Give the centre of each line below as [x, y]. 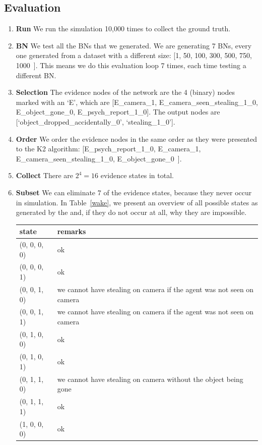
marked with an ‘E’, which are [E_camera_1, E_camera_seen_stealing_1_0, [137, 102]
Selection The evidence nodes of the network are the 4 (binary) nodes [125, 92]
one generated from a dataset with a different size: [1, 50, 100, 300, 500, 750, [134, 55]
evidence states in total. [137, 175]
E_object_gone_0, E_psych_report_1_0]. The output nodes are [118, 112]
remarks [72, 231]
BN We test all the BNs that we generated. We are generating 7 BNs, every [134, 45]
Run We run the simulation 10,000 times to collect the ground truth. [123, 29]
